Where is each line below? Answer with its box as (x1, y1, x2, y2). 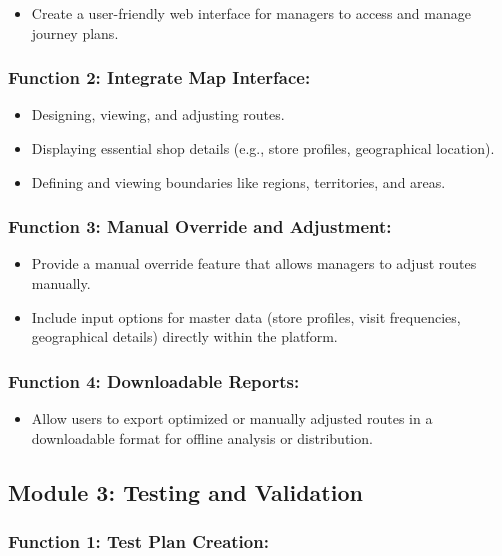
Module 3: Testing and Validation (8, 476, 363, 507)
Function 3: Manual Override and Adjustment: (8, 214, 392, 239)
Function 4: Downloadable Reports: (8, 368, 300, 393)
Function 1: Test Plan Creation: (8, 528, 269, 553)
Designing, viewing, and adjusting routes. (31, 104, 285, 125)
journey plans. (31, 22, 119, 43)
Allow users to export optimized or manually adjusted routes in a (31, 408, 433, 428)
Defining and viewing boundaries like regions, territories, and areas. (31, 171, 446, 192)
